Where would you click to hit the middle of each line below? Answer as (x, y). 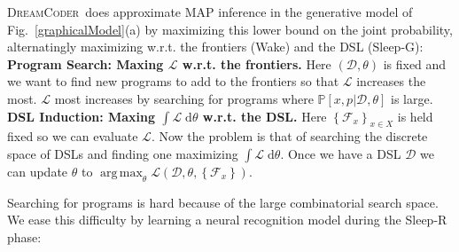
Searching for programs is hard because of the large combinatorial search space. (223, 202)
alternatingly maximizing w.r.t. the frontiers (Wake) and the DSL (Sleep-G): (215, 47)
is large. (412, 98)
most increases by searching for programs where (184, 98)
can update (38, 171)
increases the (391, 81)
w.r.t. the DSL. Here (265, 116)
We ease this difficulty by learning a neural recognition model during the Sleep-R (227, 220)
